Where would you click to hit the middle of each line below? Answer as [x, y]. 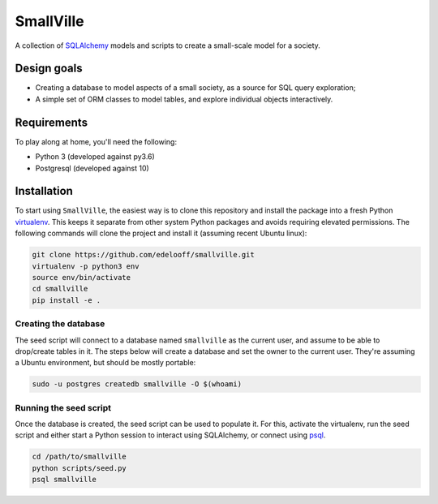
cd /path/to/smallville [79, 457]
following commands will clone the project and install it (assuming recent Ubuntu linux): [161, 233]
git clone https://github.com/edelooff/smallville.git [143, 255]
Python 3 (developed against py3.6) [95, 157]
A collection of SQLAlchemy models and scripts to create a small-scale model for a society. [167, 45]
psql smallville [64, 480]
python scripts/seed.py [79, 468]
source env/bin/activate [82, 277]
